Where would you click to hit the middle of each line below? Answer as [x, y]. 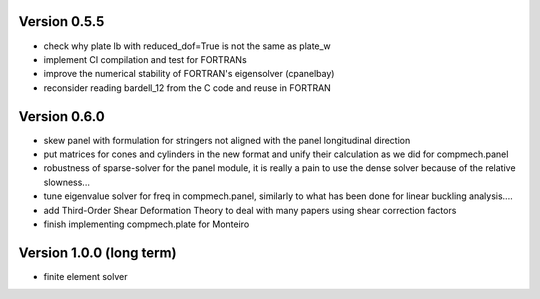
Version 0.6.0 [61, 116]
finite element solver [85, 276]
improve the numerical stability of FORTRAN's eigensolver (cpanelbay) [189, 74]
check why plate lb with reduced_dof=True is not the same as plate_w [187, 46]
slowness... [66, 182]
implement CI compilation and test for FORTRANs [145, 59]
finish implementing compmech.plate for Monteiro [146, 224]
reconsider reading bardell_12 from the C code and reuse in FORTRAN [187, 87]
